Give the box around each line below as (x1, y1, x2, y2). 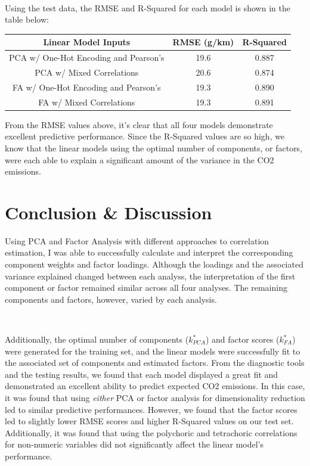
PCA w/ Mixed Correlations (35, 66, 139, 78)
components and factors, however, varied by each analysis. (5, 293, 217, 305)
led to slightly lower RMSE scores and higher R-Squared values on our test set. (5, 415, 294, 427)
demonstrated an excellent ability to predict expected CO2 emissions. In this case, (5, 380, 305, 392)
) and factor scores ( (205, 333, 280, 345)
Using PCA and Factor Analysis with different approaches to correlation (5, 234, 269, 247)
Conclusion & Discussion (5, 200, 212, 224)
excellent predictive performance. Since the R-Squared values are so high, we (5, 130, 285, 142)
